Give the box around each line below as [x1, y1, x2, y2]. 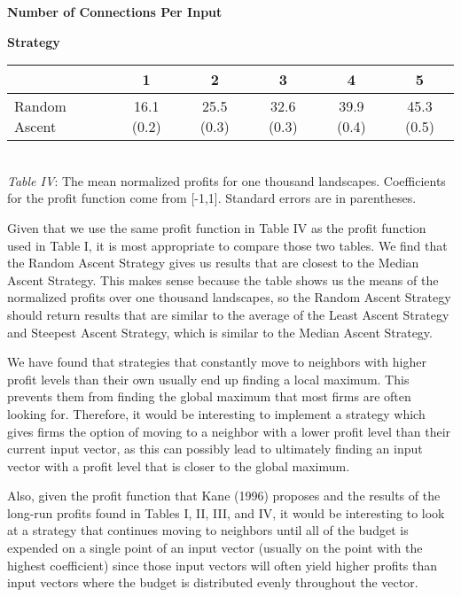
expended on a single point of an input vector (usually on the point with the [7, 539, 423, 557]
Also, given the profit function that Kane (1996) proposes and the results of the [7, 486, 441, 505]
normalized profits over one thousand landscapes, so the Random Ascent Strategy [7, 288, 451, 306]
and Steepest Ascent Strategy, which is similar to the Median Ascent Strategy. [7, 322, 433, 341]
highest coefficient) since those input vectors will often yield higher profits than [7, 555, 438, 574]
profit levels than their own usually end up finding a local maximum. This [7, 369, 410, 388]
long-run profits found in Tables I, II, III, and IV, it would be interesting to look [7, 503, 445, 522]
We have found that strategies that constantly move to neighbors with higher [7, 353, 426, 371]
